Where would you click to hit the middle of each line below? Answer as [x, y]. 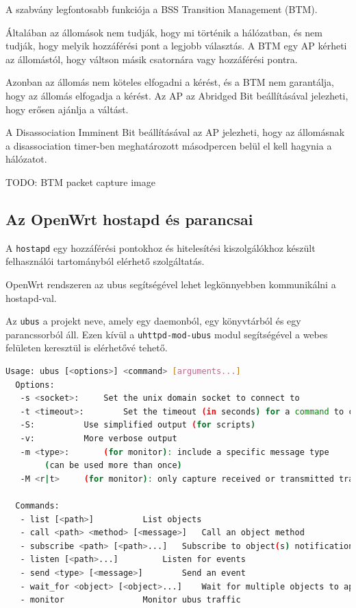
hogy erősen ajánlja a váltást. [67, 109]
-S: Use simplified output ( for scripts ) [138, 425]
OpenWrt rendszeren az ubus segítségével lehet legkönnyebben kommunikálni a [171, 284]
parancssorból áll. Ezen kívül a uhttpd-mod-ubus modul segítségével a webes [167, 334]
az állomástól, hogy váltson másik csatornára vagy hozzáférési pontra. [152, 59]
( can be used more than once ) [113, 466]
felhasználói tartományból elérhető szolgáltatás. [105, 261]
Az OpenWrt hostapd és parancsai [129, 219]
